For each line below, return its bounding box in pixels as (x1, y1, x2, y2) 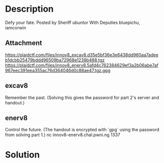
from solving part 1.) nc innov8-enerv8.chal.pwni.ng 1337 (5, 132, 120, 138)
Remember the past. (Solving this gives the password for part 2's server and (5, 94, 159, 101)
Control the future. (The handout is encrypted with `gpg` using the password (5, 127, 160, 133)
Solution (5, 149, 40, 160)
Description (5, 3, 54, 15)
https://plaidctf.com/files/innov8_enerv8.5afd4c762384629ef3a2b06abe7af (5, 62, 159, 68)
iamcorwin (5, 24, 26, 30)
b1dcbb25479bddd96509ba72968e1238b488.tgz (5, 57, 105, 63)
